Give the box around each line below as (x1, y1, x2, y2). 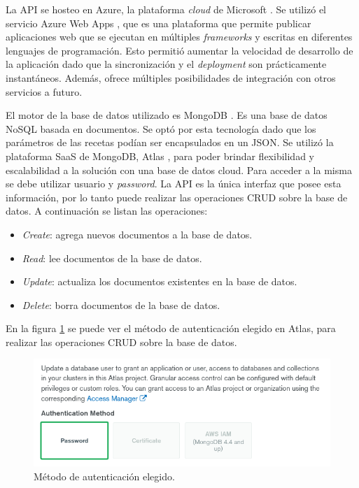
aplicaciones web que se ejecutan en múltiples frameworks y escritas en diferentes (6, 29, 353, 44)
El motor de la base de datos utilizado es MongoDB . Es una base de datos (6, 108, 328, 122)
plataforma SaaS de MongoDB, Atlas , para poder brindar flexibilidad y (6, 148, 314, 163)
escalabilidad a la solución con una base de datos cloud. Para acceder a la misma (6, 162, 352, 177)
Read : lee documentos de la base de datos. (22, 250, 202, 265)
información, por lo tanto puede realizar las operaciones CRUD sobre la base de (6, 189, 348, 204)
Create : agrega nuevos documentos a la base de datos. (22, 227, 253, 241)
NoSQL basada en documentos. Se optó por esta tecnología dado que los (6, 121, 316, 136)
